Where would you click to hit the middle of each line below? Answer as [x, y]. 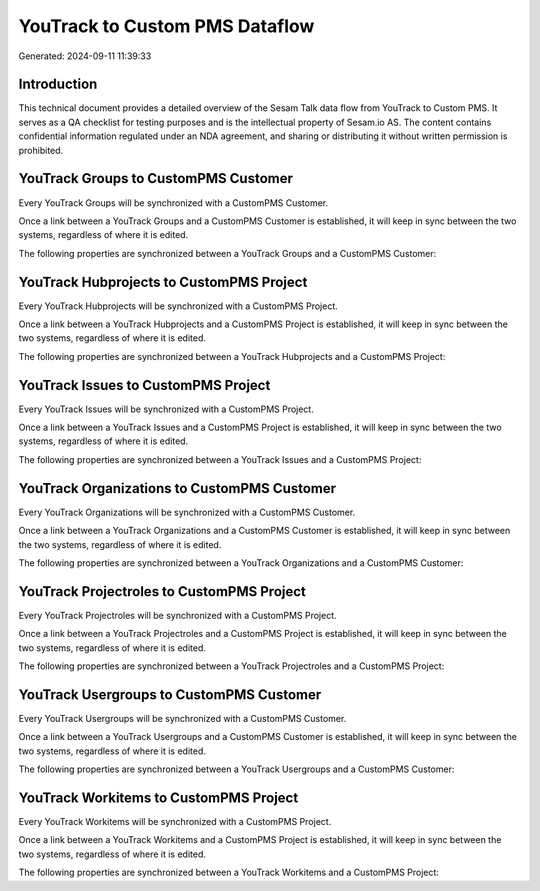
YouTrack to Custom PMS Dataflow [166, 26]
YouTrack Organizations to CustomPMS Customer [177, 488]
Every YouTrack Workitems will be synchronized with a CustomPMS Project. [175, 821]
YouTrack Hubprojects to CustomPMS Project [163, 281]
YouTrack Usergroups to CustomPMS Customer [170, 694]
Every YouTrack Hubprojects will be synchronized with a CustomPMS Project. [178, 306]
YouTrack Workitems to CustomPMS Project [158, 797]
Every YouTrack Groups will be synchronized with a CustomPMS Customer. [173, 202]
